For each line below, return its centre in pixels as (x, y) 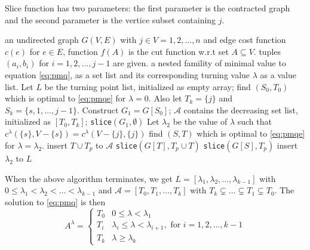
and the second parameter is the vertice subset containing (111, 19)
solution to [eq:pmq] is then (55, 201)
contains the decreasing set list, (241, 109)
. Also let (165, 98)
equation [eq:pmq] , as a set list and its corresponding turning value (128, 74)
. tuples (267, 51)
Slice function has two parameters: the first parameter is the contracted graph (148, 8)
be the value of (200, 121)
